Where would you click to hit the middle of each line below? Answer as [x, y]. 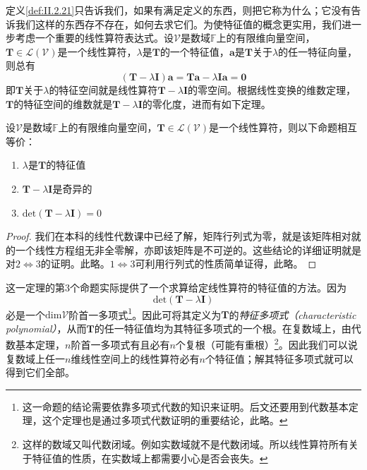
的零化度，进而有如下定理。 [206, 103]
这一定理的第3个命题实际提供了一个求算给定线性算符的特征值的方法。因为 [176, 287]
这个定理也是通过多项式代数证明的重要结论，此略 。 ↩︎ [165, 420]
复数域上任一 [35, 358]
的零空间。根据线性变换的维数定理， [271, 89]
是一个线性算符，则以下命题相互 [283, 127]
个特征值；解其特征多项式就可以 [279, 358]
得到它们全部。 [40, 372]
